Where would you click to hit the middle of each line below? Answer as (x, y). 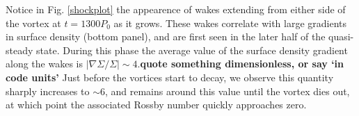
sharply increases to (48, 91)
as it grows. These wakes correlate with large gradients (230, 23)
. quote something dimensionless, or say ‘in (241, 64)
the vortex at (33, 23)
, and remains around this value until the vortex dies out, (227, 91)
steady (19, 50)
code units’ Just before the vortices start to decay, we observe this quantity (170, 77)
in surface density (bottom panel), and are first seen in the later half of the (166, 36)
